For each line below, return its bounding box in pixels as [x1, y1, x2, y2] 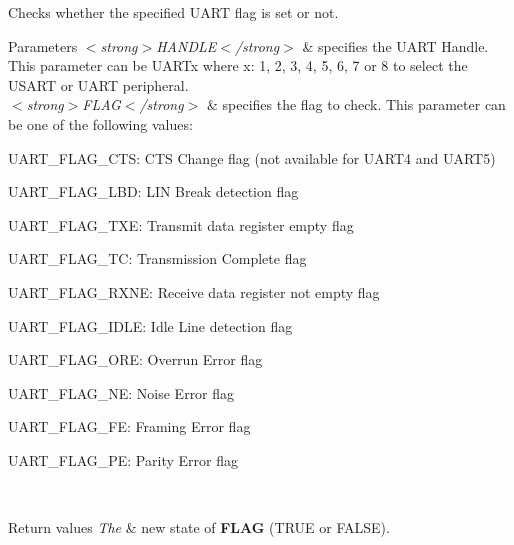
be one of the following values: [8, 113, 193, 134]
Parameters [8, 35, 78, 56]
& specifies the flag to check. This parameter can [206, 94, 506, 115]
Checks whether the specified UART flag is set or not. [8, 2, 339, 22]
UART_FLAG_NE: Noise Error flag [8, 382, 235, 403]
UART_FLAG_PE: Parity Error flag [8, 449, 238, 470]
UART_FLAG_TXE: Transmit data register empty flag [8, 214, 354, 235]
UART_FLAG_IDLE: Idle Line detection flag [8, 315, 293, 336]
